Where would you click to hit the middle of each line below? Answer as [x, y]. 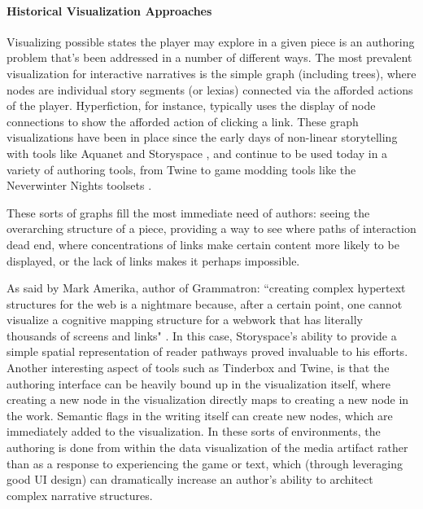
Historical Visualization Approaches [109, 10]
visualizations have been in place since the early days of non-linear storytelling [202, 137]
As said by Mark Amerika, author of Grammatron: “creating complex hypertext [206, 288]
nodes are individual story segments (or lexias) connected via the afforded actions [210, 89]
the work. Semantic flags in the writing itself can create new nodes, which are [200, 415]
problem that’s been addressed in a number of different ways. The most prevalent [209, 57]
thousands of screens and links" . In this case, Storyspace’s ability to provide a [202, 335]
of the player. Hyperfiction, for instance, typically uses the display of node [191, 105]
